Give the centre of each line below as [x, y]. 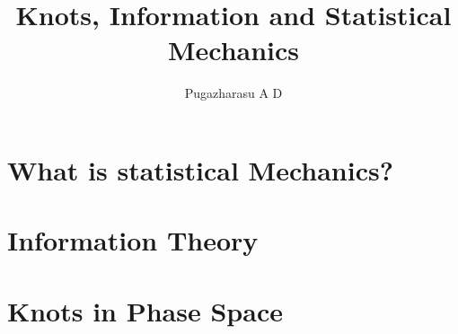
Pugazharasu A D [233, 93]
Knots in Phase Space [145, 310]
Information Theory [133, 240]
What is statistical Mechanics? [200, 169]
